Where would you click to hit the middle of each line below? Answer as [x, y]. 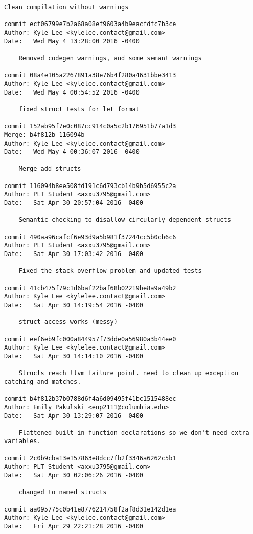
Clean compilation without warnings [66, 7]
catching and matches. [43, 381]
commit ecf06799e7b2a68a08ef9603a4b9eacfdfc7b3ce [90, 24]
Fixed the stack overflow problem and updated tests [110, 271]
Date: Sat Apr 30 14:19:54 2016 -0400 [74, 305]
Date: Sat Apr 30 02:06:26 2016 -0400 [74, 475]
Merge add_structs [50, 169]
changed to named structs [63, 492]
